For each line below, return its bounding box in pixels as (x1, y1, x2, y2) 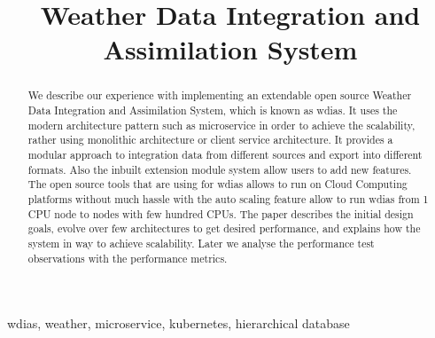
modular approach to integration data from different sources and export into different (27, 146, 423, 161)
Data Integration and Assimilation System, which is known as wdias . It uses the (27, 103, 398, 118)
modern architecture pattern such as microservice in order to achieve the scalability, (27, 117, 416, 132)
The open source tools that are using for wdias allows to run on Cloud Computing (27, 177, 408, 192)
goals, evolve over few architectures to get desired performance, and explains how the (27, 221, 421, 236)
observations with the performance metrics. (27, 250, 228, 265)
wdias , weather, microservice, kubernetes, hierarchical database (7, 314, 350, 333)
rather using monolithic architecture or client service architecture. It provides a (27, 132, 393, 147)
